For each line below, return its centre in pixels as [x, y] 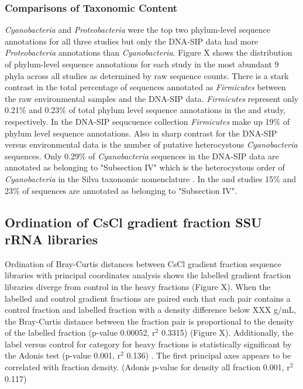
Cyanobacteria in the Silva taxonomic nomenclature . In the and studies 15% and [151, 178]
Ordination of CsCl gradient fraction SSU [133, 222]
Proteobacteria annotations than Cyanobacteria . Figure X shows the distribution [149, 52]
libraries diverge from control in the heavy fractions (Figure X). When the [138, 286]
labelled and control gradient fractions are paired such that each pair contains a [148, 298]
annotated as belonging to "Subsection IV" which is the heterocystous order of [145, 167]
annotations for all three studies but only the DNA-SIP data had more [132, 41]
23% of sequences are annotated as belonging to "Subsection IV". [121, 190]
